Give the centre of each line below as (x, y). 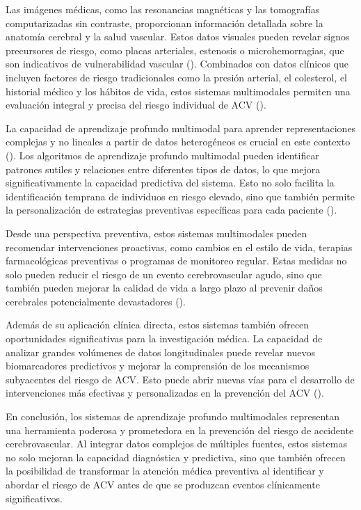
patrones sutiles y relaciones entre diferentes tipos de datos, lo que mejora (163, 169)
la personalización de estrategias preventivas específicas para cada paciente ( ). (171, 210)
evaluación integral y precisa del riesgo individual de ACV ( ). (136, 105)
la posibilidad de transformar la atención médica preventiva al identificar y (165, 471)
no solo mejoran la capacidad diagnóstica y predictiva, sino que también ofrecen (176, 457)
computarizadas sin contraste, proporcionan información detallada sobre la (165, 23)
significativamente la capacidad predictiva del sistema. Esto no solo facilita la (170, 183)
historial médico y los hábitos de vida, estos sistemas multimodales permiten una (178, 91)
